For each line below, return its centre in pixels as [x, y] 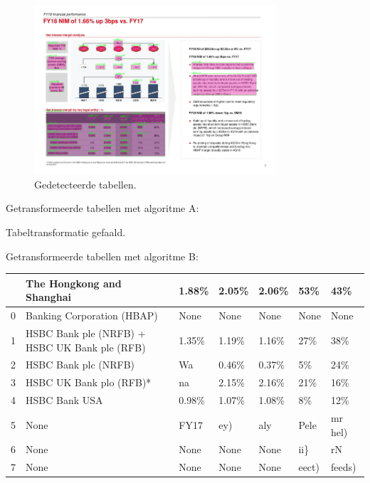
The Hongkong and [74, 283]
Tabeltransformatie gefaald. [66, 232]
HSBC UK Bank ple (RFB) [86, 347]
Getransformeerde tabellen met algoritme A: [102, 208]
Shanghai [48, 297]
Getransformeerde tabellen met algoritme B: [102, 256]
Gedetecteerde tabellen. [85, 184]
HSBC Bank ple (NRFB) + [86, 333]
